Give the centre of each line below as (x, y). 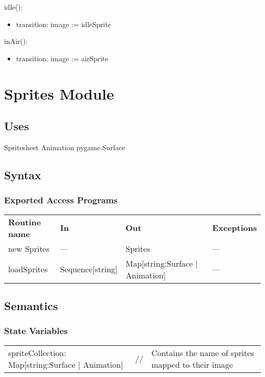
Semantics (31, 305)
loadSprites (28, 269)
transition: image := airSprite (62, 58)
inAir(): (16, 41)
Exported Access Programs (61, 200)
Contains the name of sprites (203, 352)
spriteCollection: (37, 352)
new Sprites (29, 248)
